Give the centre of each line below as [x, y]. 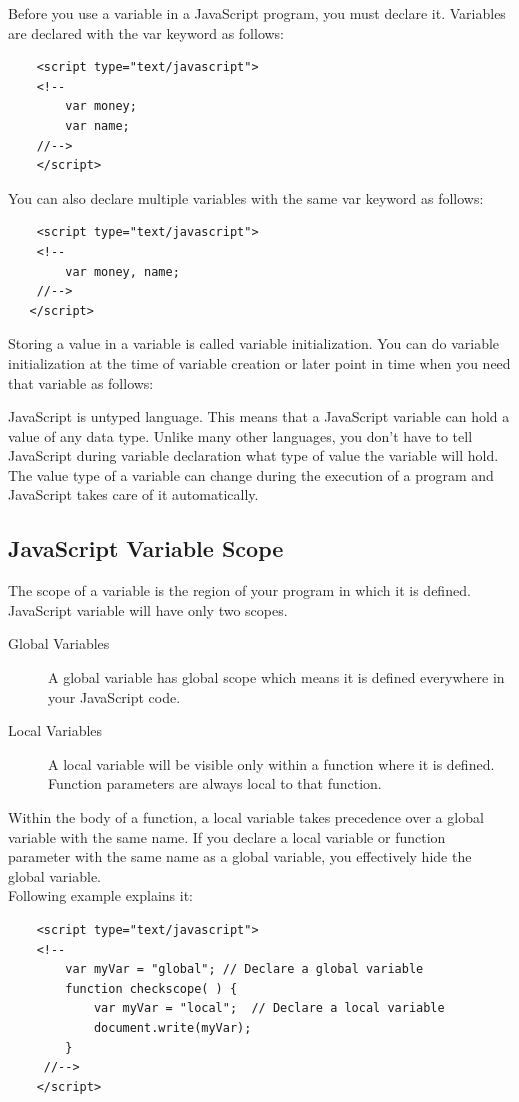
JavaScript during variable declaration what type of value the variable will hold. [253, 455]
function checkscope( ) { [151, 988]
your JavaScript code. [114, 696]
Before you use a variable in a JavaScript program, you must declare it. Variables [257, 13]
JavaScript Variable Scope [146, 548]
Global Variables [59, 643]
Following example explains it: [101, 895]
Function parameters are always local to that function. [215, 783]
